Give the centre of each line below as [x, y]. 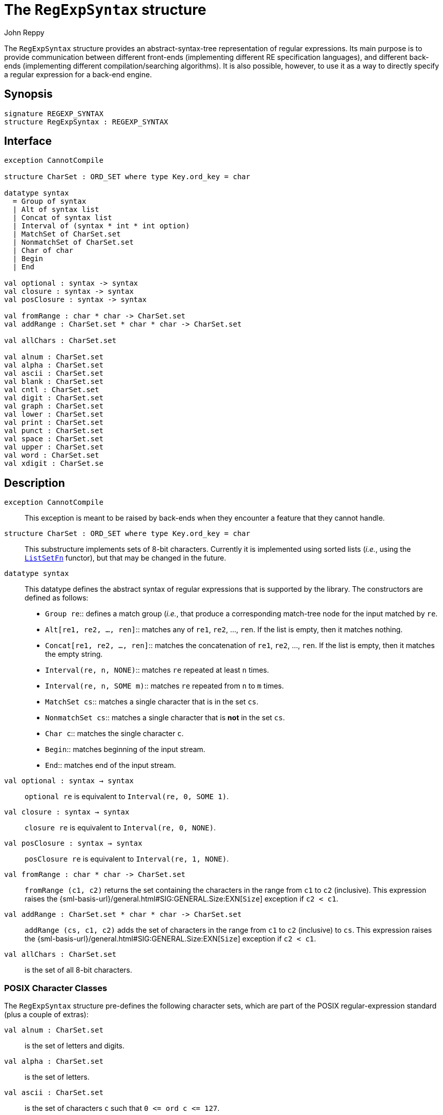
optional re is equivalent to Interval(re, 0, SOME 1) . [127, 797]
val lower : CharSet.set [54, 414]
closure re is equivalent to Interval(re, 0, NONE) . [120, 828]
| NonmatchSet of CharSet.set [73, 242]
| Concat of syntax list [62, 218]
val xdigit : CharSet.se [54, 464]
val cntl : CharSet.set [52, 390]
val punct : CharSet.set [54, 431]
